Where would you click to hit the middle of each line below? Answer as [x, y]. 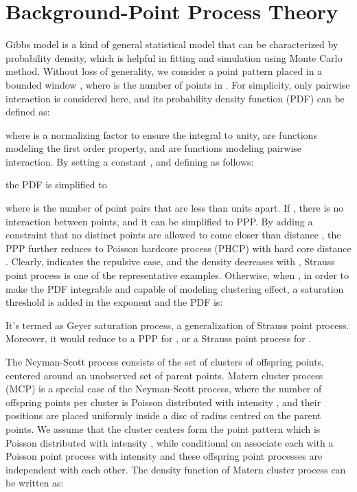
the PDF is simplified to [56, 184]
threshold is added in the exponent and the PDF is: [114, 302]
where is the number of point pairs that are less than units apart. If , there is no [175, 208]
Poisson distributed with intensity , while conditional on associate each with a [170, 442]
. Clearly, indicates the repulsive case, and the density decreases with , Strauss [170, 261]
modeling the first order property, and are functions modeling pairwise [154, 148]
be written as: [35, 483]
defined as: [28, 112]
